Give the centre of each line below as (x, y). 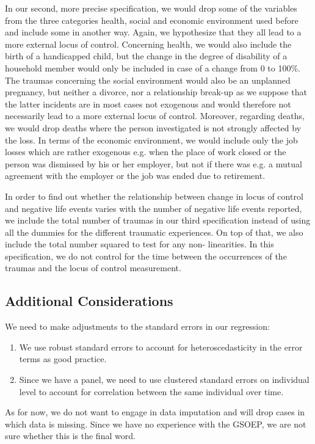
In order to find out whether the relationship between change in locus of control (154, 196)
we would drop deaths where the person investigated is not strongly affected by (153, 127)
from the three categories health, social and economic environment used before (152, 20)
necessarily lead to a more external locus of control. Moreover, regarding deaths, (155, 116)
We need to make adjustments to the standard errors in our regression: (137, 326)
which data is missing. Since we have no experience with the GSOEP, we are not (156, 424)
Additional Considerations (89, 301)
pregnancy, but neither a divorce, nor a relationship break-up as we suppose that (156, 92)
